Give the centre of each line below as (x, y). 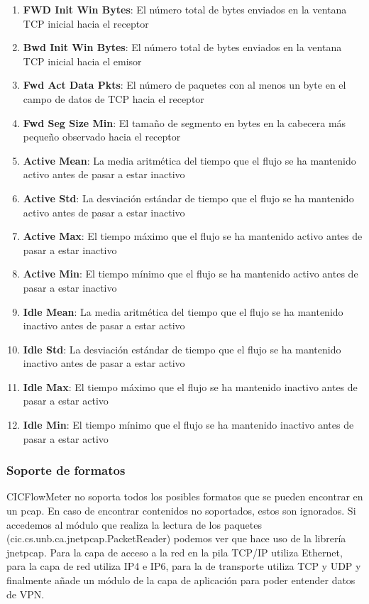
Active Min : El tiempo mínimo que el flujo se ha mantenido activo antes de (191, 274)
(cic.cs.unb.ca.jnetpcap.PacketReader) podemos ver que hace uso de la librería (176, 538)
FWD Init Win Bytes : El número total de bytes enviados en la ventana (185, 9)
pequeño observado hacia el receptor (102, 137)
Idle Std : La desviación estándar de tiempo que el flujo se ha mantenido (182, 349)
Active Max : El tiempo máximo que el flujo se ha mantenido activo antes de (193, 236)
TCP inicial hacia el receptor (86, 23)
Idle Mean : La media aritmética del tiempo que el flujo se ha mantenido (183, 311)
